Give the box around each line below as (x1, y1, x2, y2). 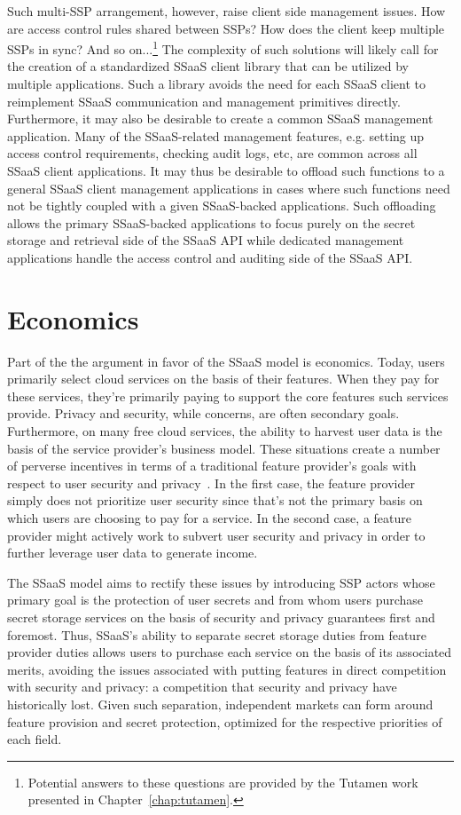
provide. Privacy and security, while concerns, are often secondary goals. (7, 404, 400, 423)
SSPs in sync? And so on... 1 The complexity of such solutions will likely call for (7, 37, 439, 58)
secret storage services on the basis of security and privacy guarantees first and (7, 608, 435, 626)
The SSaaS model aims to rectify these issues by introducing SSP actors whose (7, 573, 435, 591)
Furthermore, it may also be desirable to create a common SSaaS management (7, 109, 434, 128)
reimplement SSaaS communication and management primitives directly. (7, 91, 401, 110)
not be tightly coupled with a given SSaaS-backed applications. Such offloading (7, 196, 436, 215)
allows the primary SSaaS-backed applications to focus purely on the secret (7, 213, 416, 232)
